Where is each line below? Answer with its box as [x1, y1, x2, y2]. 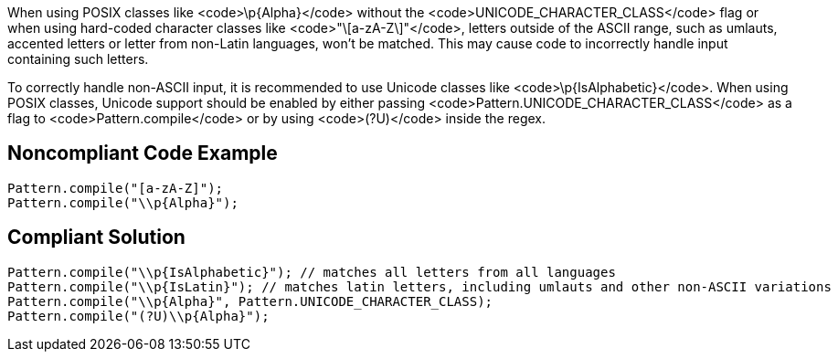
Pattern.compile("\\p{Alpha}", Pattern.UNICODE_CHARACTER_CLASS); [7, 293, 493, 309]
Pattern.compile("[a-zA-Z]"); [7, 180, 224, 195]
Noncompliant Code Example [7, 142, 278, 165]
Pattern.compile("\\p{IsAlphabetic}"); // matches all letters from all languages [7, 264, 616, 280]
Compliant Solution [7, 226, 186, 249]
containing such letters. [7, 51, 149, 67]
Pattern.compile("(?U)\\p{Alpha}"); [7, 308, 270, 323]
